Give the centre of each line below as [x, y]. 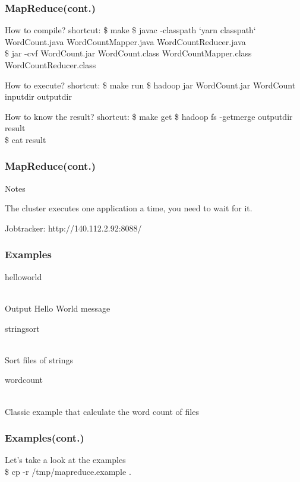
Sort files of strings [39, 359]
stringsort [22, 328]
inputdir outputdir [38, 96]
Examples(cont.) [45, 438]
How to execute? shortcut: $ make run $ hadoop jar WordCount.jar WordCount [150, 85]
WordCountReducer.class [50, 65]
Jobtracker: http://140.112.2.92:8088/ [73, 228]
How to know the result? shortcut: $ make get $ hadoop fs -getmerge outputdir [149, 116]
